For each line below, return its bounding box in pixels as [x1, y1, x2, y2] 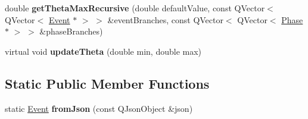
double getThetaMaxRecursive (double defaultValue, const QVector [5, 2, 265, 14]
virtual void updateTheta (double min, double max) [5, 45, 202, 57]
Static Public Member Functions [5, 74, 210, 92]
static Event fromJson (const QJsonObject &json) [5, 102, 193, 114]
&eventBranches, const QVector [107, 13, 223, 26]
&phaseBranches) [39, 25, 103, 37]
